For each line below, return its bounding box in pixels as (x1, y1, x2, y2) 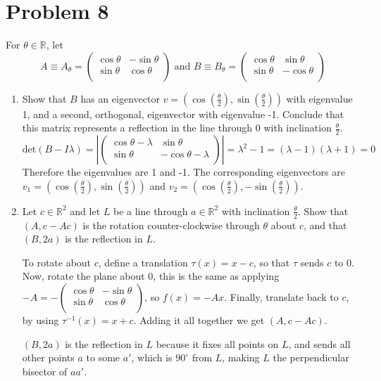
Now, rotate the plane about (22, 269, 145, 283)
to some (86, 350, 120, 365)
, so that (253, 254, 290, 269)
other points (22, 350, 75, 365)
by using (22, 312, 59, 327)
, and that (303, 217, 347, 232)
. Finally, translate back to (224, 289, 339, 304)
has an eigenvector (80, 91, 160, 105)
